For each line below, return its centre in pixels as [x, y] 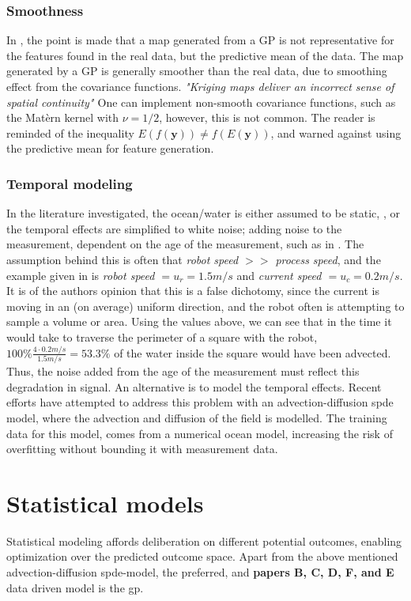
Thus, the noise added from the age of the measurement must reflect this [183, 371]
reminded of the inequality [70, 132]
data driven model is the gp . [75, 587]
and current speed [279, 275]
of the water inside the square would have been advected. [253, 352]
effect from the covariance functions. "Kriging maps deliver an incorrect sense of [200, 86]
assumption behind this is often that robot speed [123, 259]
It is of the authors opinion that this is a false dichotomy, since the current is [193, 291]
